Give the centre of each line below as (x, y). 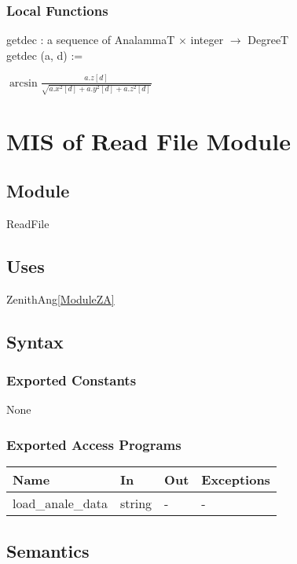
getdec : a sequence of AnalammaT (91, 40)
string (136, 503)
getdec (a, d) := (45, 55)
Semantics (48, 550)
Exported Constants (71, 380)
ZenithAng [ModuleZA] (60, 299)
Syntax (35, 341)
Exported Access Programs (94, 444)
